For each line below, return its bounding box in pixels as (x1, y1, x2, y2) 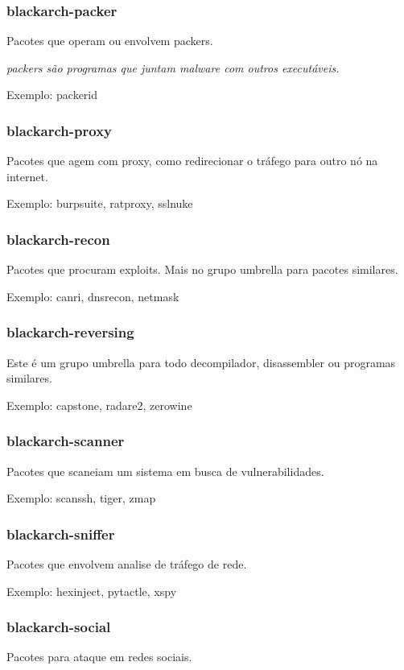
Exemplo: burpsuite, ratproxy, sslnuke (6, 195, 193, 212)
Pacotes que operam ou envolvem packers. (6, 32, 213, 49)
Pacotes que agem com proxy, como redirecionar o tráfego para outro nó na (6, 152, 378, 169)
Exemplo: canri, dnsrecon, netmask (6, 287, 179, 304)
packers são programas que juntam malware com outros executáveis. (6, 59, 340, 76)
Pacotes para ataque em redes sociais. (6, 648, 192, 665)
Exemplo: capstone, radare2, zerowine (6, 396, 192, 413)
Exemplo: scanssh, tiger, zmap (6, 490, 156, 507)
